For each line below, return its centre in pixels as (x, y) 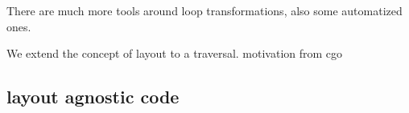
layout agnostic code (93, 97)
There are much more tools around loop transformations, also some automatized (204, 10)
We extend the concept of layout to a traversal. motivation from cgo (175, 53)
